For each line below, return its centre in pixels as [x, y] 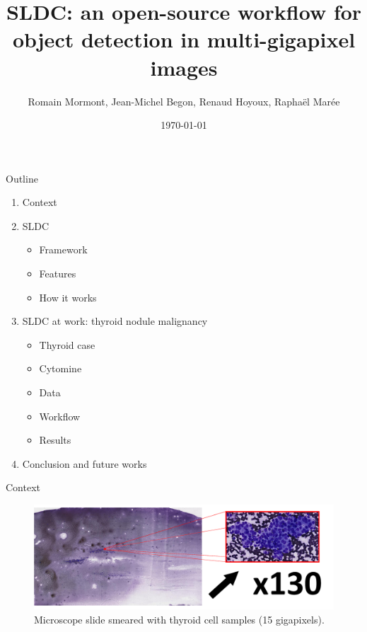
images [184, 67]
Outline [22, 178]
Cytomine [60, 368]
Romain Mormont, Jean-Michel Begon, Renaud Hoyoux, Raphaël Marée [184, 101]
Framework [63, 249]
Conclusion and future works [85, 463]
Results [55, 440]
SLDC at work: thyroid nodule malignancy [115, 321]
